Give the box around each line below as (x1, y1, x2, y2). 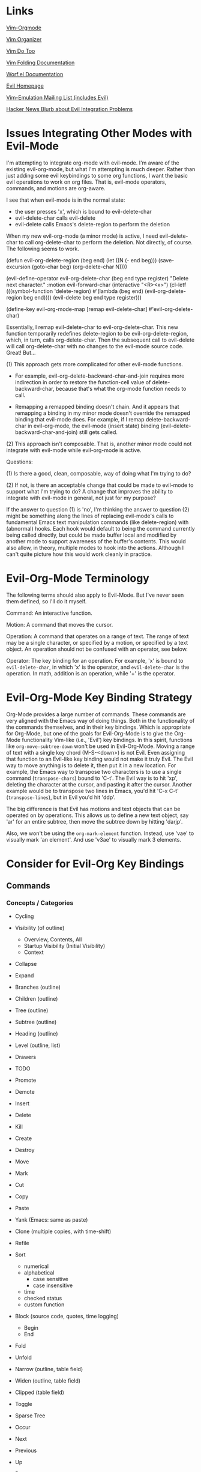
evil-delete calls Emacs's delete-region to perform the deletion (14, 220, 170, 228)
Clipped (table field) (14, 1389, 65, 1396)
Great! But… (6, 349, 36, 356)
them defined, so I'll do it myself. (6, 597, 87, 605)
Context (23, 949, 44, 956)
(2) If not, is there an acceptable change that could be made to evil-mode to (6, 481, 194, 489)
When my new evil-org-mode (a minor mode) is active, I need (6, 232, 158, 240)
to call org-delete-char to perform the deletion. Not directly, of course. (19, 238, 193, 246)
